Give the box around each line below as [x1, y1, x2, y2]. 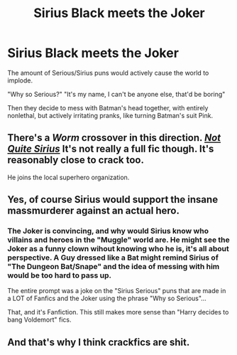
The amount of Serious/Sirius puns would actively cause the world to [7, 68, 209, 77]
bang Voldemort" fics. [7, 315, 72, 324]
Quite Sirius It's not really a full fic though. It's [7, 143, 214, 155]
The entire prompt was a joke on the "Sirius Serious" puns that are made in [7, 287, 226, 295]
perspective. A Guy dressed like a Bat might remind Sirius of [7, 253, 219, 263]
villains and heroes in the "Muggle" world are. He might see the [7, 235, 231, 245]
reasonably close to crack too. [7, 154, 144, 166]
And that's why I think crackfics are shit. [7, 336, 190, 348]
